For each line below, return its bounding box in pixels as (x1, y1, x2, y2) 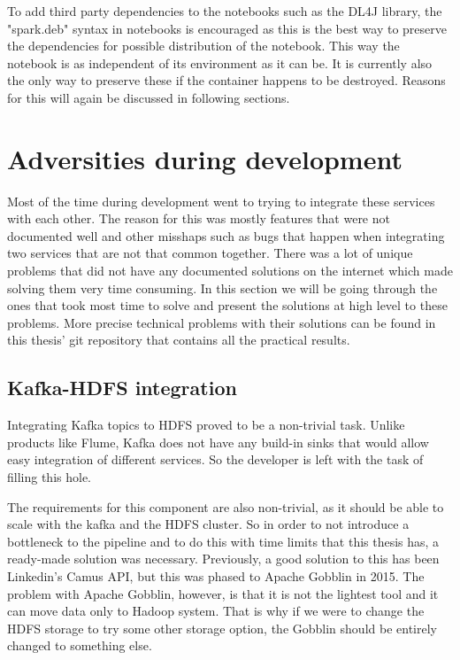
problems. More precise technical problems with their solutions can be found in (7, 313, 436, 331)
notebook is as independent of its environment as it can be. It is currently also (7, 53, 433, 72)
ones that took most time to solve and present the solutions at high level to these (7, 296, 448, 314)
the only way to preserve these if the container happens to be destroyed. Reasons (7, 71, 446, 89)
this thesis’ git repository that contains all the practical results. (7, 330, 350, 349)
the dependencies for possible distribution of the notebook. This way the (7, 36, 400, 55)
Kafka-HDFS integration (7, 374, 237, 401)
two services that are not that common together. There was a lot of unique (7, 244, 413, 262)
